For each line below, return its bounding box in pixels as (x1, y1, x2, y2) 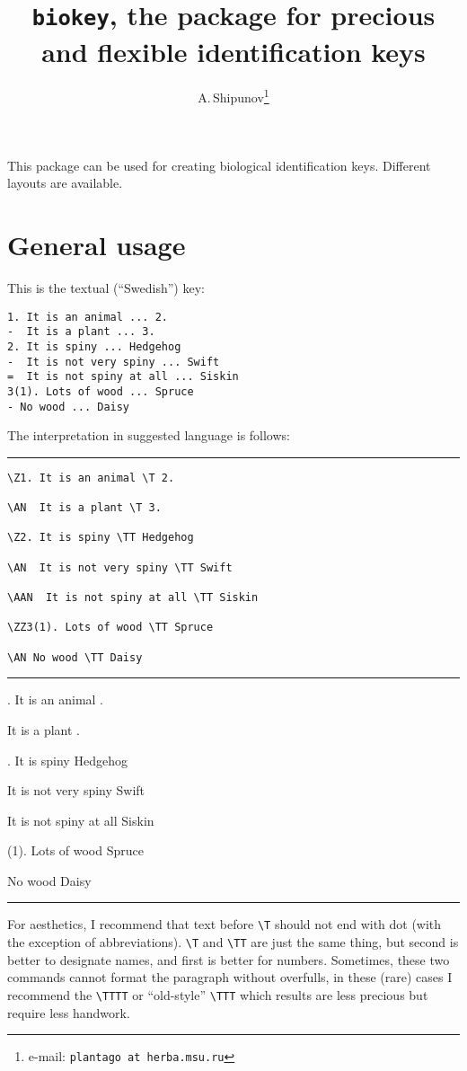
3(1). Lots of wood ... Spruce (7, 385, 194, 398)
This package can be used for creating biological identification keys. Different (7, 155, 431, 174)
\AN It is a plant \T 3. (7, 501, 162, 515)
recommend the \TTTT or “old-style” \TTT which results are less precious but (7, 985, 428, 1004)
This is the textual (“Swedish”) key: (7, 279, 205, 297)
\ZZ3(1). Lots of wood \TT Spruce (7, 621, 214, 634)
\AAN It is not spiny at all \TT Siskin (7, 591, 259, 605)
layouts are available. (7, 173, 123, 192)
